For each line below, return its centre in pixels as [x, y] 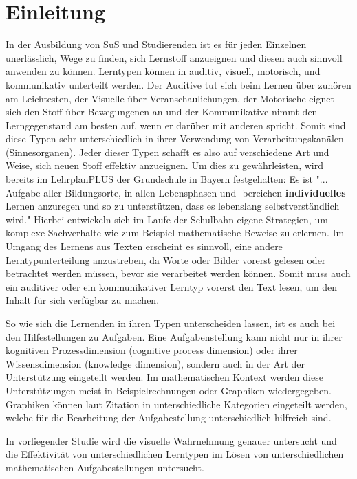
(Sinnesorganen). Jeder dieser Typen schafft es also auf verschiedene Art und [167, 152]
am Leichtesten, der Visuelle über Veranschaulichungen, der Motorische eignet [170, 98]
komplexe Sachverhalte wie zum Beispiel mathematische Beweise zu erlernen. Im [175, 233]
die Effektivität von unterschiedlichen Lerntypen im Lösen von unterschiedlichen [175, 454]
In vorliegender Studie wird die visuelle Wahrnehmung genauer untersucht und [171, 440]
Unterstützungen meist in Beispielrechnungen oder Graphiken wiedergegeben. [169, 390]
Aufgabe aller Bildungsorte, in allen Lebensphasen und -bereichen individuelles [176, 192]
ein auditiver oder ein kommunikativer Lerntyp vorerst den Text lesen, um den [172, 286]
